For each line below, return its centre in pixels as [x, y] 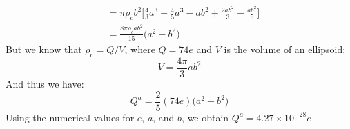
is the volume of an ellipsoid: [285, 49]
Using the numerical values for [70, 117]
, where [140, 49]
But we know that [44, 49]
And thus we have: [45, 83]
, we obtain [205, 117]
